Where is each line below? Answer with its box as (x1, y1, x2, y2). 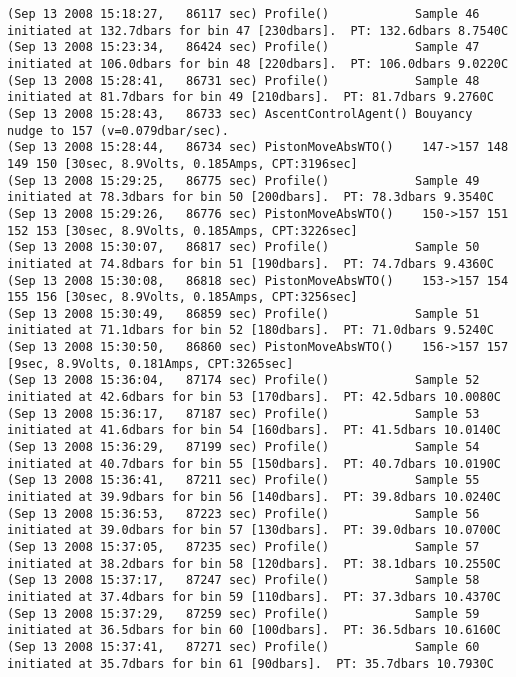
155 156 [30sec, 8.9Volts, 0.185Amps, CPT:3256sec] (7, 290, 358, 305)
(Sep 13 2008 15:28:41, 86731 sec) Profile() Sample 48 (7, 73, 480, 88)
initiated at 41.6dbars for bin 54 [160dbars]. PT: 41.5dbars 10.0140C (7, 423, 501, 438)
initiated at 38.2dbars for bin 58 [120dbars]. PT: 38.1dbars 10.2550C (7, 556, 501, 571)
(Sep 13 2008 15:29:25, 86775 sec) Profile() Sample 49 (7, 173, 480, 188)
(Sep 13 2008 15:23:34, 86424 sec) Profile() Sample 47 (7, 40, 480, 55)
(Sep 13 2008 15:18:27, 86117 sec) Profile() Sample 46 (7, 7, 480, 21)
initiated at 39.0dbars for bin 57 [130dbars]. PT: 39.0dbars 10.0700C (7, 523, 501, 538)
